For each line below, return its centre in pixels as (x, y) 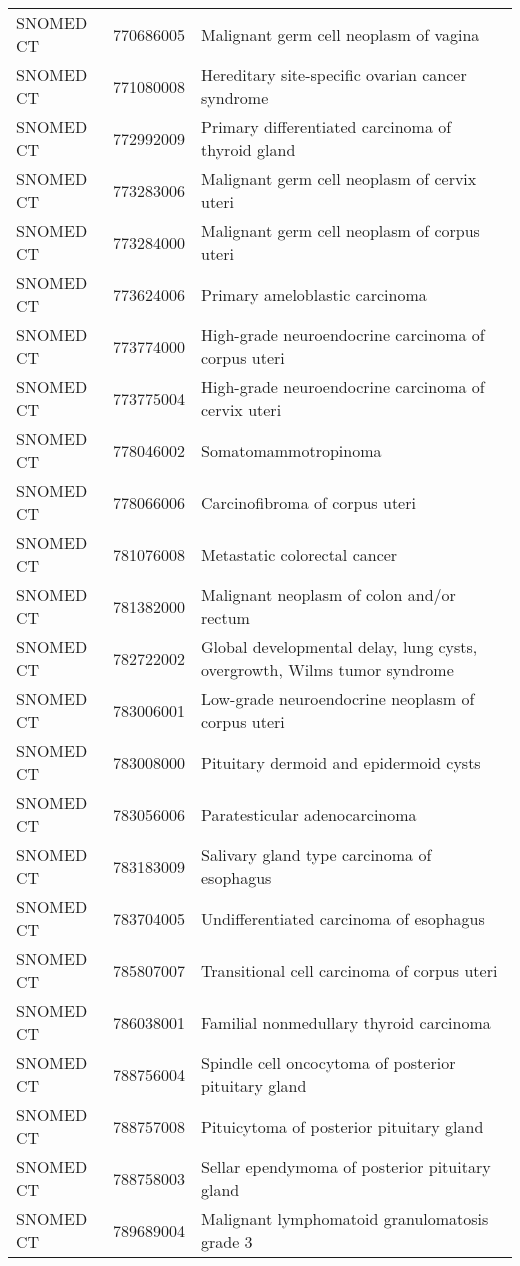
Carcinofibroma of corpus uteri (308, 502)
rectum (225, 617)
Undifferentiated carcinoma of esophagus (342, 918)
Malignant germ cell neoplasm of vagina (340, 34)
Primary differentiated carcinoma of (326, 126)
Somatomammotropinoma (291, 450)
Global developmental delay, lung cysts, (339, 646)
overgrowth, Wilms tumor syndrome (327, 669)
